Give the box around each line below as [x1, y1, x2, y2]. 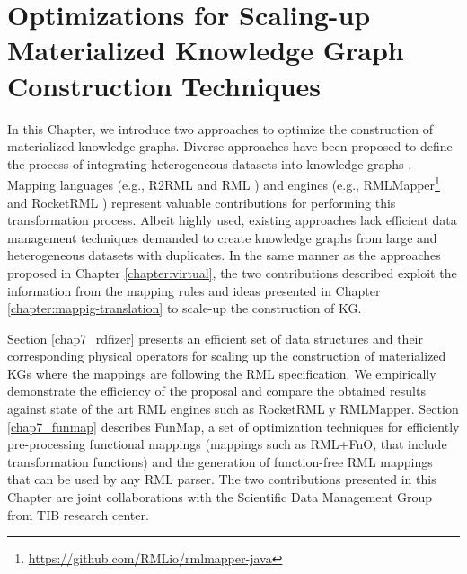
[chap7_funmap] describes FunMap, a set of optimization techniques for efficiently [7, 417, 460, 435]
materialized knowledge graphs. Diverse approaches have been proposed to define [7, 137, 453, 156]
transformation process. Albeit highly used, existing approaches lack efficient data [7, 211, 457, 229]
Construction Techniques [7, 67, 322, 103]
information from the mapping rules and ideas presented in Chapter [7, 281, 381, 300]
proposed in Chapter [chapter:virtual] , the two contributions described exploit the [7, 263, 457, 282]
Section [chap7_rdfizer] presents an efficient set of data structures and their [7, 328, 423, 347]
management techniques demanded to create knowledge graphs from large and [7, 228, 437, 247]
